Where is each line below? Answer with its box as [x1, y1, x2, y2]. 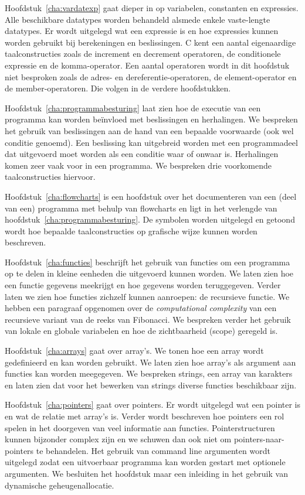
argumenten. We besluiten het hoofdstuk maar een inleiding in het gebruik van [5, 467, 288, 479]
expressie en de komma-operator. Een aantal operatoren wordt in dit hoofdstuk [5, 59, 290, 71]
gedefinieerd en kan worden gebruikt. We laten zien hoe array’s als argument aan [5, 356, 296, 368]
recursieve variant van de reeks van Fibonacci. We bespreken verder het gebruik [5, 313, 291, 325]
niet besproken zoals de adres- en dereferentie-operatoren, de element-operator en [5, 70, 297, 83]
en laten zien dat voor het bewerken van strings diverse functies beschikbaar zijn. [5, 378, 297, 391]
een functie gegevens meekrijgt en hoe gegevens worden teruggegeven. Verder [5, 279, 281, 291]
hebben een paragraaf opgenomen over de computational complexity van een [5, 302, 277, 314]
